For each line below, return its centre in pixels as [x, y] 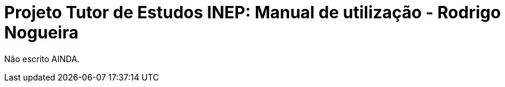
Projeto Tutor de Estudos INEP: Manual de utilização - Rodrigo [252, 12]
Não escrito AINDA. [42, 59]
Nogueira [42, 33]
